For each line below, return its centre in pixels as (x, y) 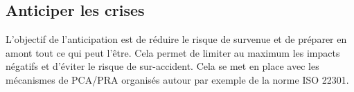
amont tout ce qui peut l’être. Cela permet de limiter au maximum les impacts (173, 52)
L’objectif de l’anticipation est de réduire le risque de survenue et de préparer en (176, 39)
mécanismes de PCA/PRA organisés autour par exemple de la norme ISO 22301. (177, 79)
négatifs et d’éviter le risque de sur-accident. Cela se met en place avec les (162, 66)
